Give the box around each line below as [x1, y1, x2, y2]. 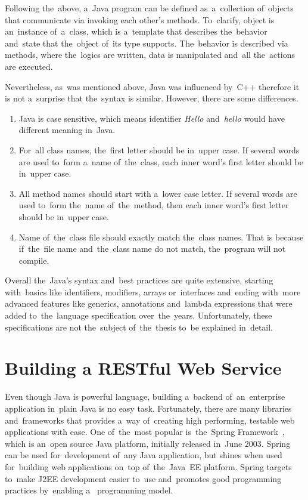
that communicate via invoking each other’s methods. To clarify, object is [5, 13, 275, 26]
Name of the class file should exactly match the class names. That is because [18, 230, 304, 243]
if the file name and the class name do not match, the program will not [18, 242, 286, 255]
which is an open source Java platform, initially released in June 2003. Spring [5, 437, 291, 449]
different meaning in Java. [18, 124, 116, 136]
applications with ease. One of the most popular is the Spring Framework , [5, 425, 285, 438]
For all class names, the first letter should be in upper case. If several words [18, 143, 300, 156]
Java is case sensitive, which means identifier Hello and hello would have [18, 112, 285, 124]
